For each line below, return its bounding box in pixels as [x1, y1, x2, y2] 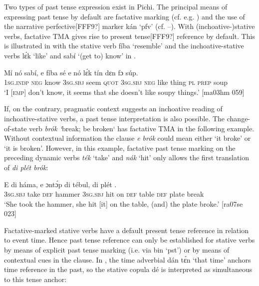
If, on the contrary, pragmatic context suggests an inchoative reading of [4, 103, 223, 114]
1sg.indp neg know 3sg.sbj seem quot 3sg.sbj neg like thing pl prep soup [4, 77, 228, 87]
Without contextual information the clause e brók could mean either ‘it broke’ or [4, 133, 251, 143]
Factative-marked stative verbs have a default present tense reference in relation [4, 225, 249, 235]
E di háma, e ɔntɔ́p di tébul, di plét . [4, 179, 117, 189]
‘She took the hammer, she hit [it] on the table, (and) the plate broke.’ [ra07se [4, 198, 243, 209]
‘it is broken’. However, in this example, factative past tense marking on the [4, 142, 236, 153]
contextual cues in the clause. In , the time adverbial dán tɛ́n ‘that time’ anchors [4, 254, 251, 265]
